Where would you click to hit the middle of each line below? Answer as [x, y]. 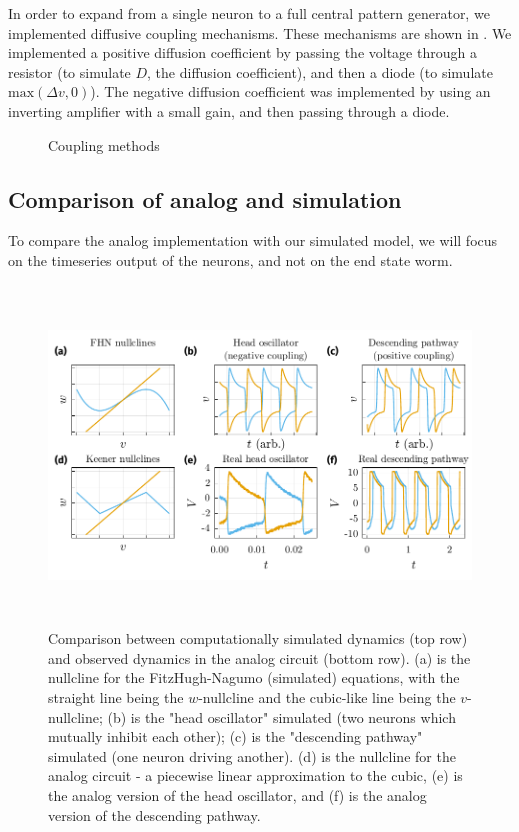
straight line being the [116, 697]
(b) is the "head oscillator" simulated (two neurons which [281, 716]
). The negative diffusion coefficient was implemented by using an [290, 91]
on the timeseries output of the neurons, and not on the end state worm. [230, 259]
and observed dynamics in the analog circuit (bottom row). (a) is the [259, 657]
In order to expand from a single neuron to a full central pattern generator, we [249, 13]
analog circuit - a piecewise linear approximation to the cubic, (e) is [255, 775]
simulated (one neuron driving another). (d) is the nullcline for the [252, 755]
